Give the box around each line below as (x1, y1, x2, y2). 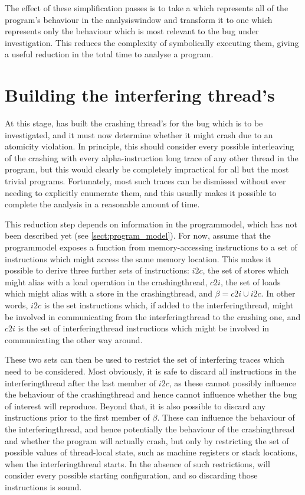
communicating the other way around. (5, 333, 143, 346)
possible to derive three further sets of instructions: (5, 264, 189, 276)
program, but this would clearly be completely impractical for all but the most (5, 163, 289, 175)
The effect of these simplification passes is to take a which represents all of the (5, 2, 288, 14)
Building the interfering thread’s (5, 83, 275, 107)
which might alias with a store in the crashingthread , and (5, 287, 212, 299)
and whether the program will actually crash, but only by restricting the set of (5, 434, 289, 447)
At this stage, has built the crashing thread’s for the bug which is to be (5, 117, 263, 129)
